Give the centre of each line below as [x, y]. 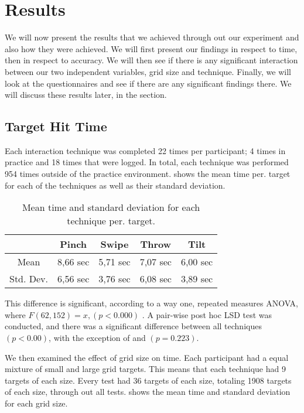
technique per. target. [111, 221]
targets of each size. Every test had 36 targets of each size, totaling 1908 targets [148, 380]
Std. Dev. [29, 279]
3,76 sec [115, 279]
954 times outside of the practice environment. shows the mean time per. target [148, 174]
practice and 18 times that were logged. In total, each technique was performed [147, 162]
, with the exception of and [97, 338]
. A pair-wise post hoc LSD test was [207, 314]
